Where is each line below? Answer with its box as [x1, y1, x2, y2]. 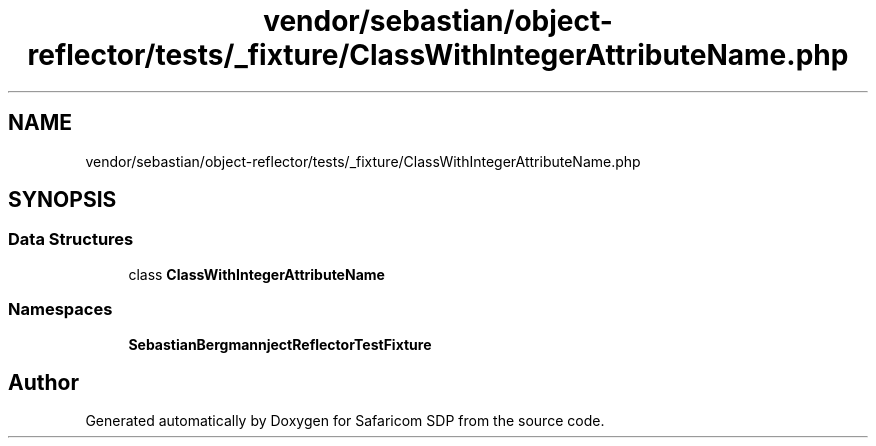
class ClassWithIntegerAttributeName [128, 265, 385, 283]
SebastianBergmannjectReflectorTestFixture [128, 335, 432, 353]
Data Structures [8, 229, 134, 250]
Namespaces [8, 299, 113, 320]
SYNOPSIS [8, 187, 117, 213]
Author [8, 369, 79, 395]
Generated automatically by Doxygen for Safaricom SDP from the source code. [85, 412, 605, 430]
